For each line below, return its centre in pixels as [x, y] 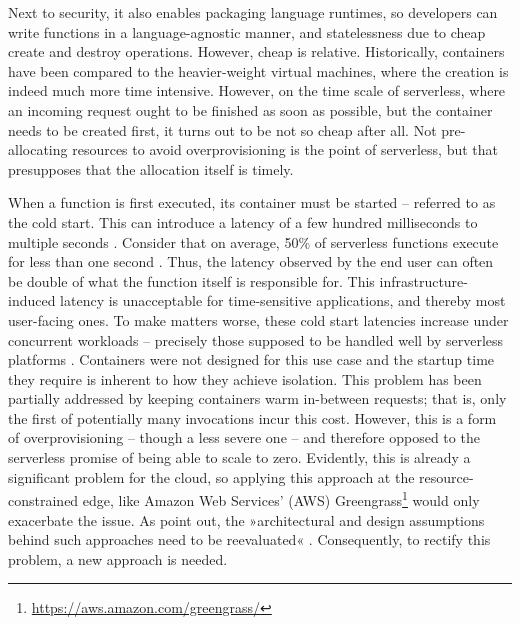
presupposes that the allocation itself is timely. [151, 168]
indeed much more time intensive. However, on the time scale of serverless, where [257, 90]
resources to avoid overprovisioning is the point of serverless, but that [285, 149]
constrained [43, 499]
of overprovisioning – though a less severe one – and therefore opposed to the [244, 437]
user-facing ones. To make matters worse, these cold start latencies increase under [258, 319]
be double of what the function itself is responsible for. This [191, 280]
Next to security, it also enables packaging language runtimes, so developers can [253, 12]
